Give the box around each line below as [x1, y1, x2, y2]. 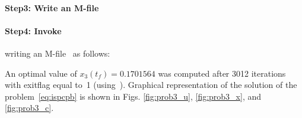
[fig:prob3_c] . [5, 101, 54, 114]
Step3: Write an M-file [5, 1, 99, 14]
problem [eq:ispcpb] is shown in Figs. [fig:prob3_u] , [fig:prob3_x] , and [5, 90, 262, 102]
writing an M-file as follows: [5, 47, 110, 59]
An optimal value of [5, 67, 77, 79]
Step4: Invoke [5, 24, 62, 37]
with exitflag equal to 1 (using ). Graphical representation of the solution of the [5, 78, 297, 91]
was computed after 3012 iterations [158, 67, 286, 79]
